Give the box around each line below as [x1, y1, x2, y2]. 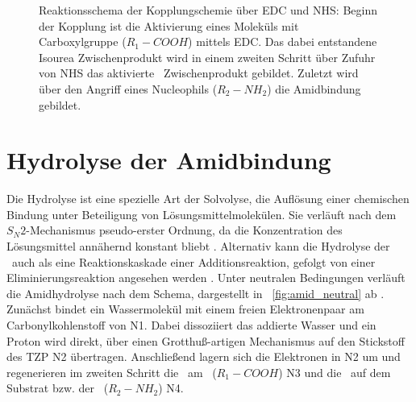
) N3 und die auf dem [278, 363, 391, 380]
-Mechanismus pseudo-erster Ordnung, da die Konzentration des [26, 222, 343, 238]
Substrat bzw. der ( [6, 379, 109, 396]
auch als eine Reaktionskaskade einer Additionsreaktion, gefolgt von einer [11, 253, 376, 270]
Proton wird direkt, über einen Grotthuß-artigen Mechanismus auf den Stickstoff [6, 332, 405, 349]
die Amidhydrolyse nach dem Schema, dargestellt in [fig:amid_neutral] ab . [6, 284, 385, 301]
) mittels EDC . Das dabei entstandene [188, 33, 377, 50]
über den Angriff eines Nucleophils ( [39, 80, 218, 97]
